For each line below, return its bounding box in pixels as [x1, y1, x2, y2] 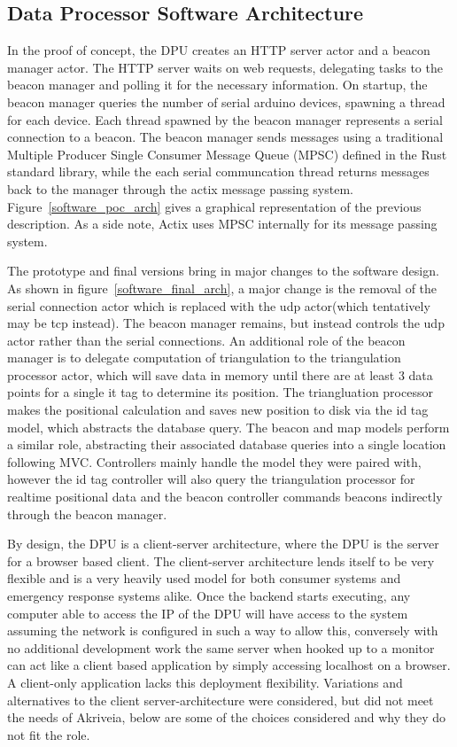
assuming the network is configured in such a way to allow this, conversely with [7, 621, 438, 640]
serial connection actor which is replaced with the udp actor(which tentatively [7, 296, 430, 315]
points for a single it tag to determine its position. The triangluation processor [7, 383, 433, 401]
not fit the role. [7, 725, 90, 743]
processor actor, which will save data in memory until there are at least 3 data [7, 365, 433, 384]
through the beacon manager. [7, 504, 167, 523]
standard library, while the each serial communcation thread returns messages [7, 162, 430, 181]
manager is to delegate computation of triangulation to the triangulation [7, 348, 401, 367]
